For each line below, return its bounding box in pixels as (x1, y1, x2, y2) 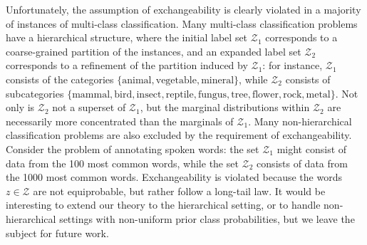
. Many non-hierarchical (248, 113, 352, 128)
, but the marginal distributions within (140, 100, 310, 115)
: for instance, (262, 58, 323, 73)
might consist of (276, 141, 347, 156)
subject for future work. (6, 225, 109, 240)
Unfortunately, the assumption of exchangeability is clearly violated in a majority (6, 2, 361, 16)
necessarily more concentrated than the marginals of (6, 113, 234, 128)
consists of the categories (6, 71, 114, 86)
